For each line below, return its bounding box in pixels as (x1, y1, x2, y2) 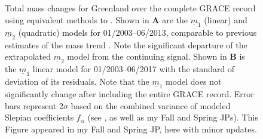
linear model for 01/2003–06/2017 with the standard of (32, 63, 235, 75)
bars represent (5, 99, 57, 112)
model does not (166, 75, 222, 88)
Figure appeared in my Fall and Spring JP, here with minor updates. (5, 123, 257, 135)
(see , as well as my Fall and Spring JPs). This (87, 111, 258, 123)
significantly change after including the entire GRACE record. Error (5, 88, 254, 100)
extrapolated (5, 50, 51, 63)
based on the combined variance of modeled (71, 99, 231, 112)
